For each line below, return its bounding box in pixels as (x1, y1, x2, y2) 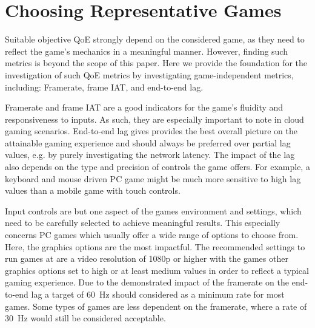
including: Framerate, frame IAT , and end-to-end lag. (5, 80, 204, 93)
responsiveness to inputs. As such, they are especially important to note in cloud (5, 112, 304, 125)
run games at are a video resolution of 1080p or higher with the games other (5, 252, 288, 265)
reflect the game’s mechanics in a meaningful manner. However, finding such (5, 44, 288, 57)
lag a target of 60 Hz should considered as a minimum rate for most (31, 288, 285, 300)
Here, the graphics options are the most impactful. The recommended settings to (5, 240, 305, 253)
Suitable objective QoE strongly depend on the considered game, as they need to (5, 33, 305, 46)
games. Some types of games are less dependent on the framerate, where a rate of (5, 299, 307, 312)
